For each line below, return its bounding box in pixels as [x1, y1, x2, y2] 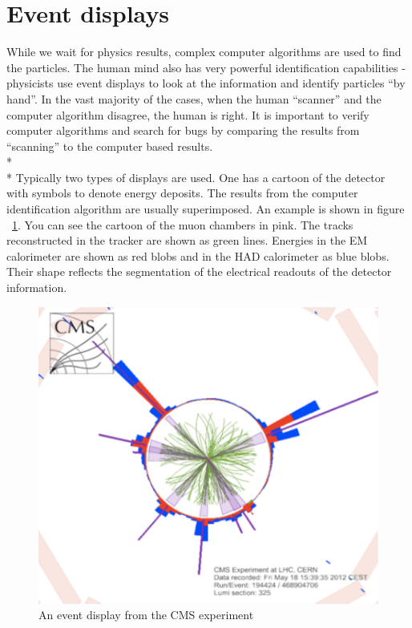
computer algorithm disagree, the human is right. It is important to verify [6, 106, 370, 123]
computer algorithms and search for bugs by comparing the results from [6, 122, 360, 139]
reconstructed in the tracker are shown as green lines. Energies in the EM [6, 232, 368, 249]
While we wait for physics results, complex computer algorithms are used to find [6, 43, 402, 60]
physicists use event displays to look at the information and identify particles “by [6, 75, 406, 91]
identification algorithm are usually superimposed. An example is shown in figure [6, 201, 405, 217]
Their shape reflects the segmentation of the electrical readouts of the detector [6, 263, 392, 280]
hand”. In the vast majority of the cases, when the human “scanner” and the [6, 90, 382, 107]
